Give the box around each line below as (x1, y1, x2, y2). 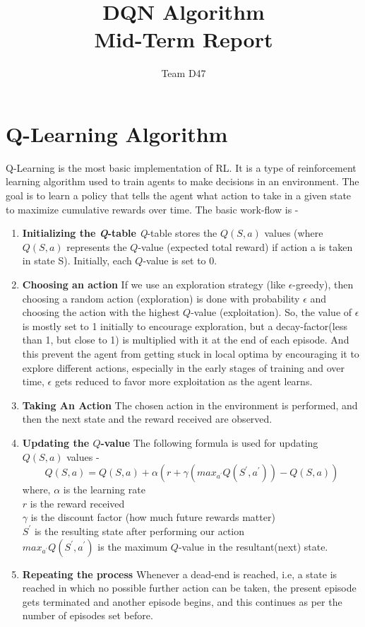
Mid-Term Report (94, 25, 273, 54)
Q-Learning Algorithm (6, 119, 228, 148)
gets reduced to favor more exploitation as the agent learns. (54, 374, 313, 389)
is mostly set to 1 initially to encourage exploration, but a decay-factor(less (22, 318, 347, 333)
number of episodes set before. (22, 608, 153, 623)
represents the (66, 239, 127, 254)
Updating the (22, 435, 90, 450)
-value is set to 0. (143, 253, 217, 268)
